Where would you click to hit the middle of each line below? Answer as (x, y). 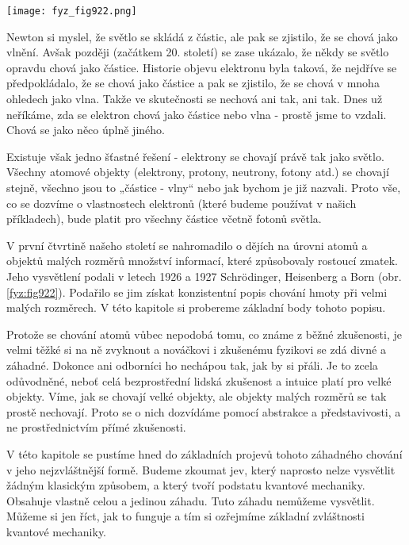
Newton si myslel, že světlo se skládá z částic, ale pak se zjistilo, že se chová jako (202, 36)
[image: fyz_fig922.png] (72, 11)
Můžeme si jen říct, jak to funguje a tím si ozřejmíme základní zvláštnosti (185, 516)
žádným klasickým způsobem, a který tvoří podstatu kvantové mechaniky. (186, 485)
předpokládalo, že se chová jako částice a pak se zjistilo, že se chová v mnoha (193, 83)
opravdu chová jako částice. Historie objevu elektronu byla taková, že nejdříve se (202, 67)
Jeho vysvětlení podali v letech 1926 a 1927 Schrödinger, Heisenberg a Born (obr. (204, 276)
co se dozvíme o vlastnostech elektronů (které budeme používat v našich (182, 203)
